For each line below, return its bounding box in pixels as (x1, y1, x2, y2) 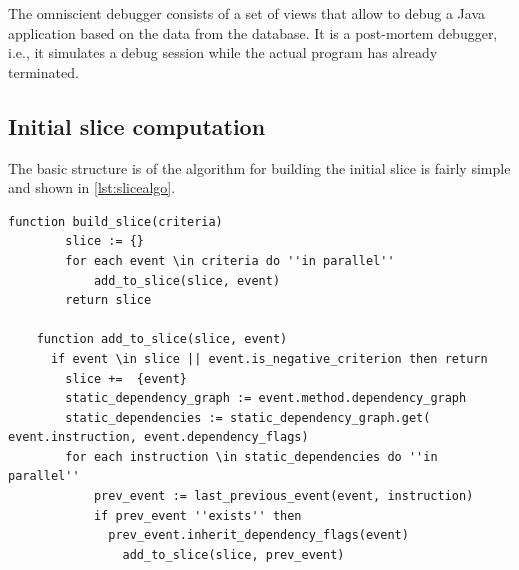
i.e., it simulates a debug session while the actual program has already (8, 42, 438, 63)
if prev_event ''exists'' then (93, 508, 302, 523)
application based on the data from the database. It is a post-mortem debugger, (8, 22, 498, 43)
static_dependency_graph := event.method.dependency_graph (65, 391, 467, 406)
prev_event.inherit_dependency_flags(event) (108, 528, 409, 543)
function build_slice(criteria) (8, 214, 223, 229)
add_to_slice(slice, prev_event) (122, 547, 345, 562)
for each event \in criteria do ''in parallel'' (65, 253, 395, 268)
